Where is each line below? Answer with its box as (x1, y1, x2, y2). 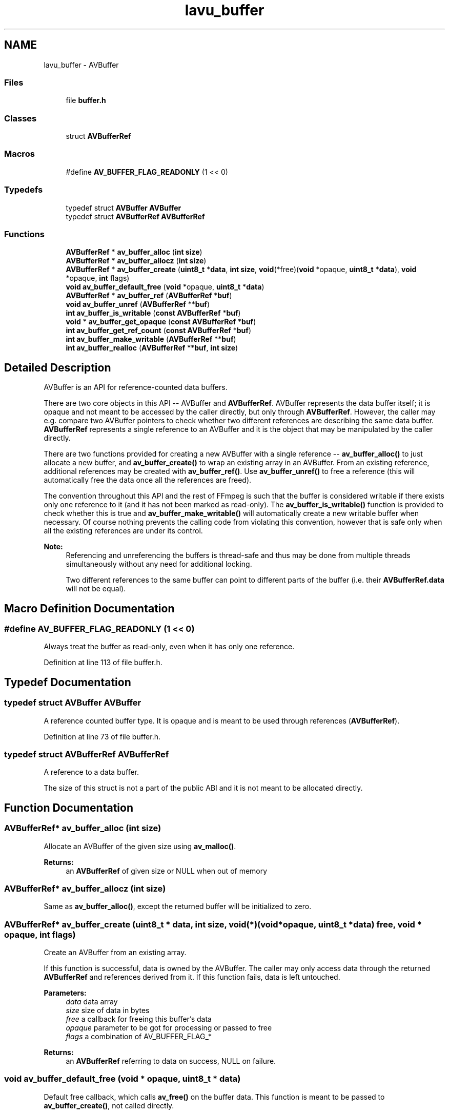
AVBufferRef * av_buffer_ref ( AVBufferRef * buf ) (66, 291, 232, 300)
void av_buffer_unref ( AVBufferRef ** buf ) (66, 300, 210, 309)
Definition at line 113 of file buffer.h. (44, 658, 162, 667)
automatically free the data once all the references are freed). (44, 476, 252, 485)
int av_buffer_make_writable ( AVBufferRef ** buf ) (66, 335, 236, 344)
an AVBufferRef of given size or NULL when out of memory (66, 866, 268, 875)
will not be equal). (66, 584, 126, 593)
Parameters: (44, 988, 87, 998)
